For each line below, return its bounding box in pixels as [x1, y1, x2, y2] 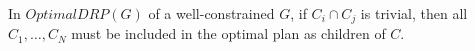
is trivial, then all [360, 3, 468, 23]
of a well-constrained [148, 3, 275, 23]
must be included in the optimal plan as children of [71, 23, 386, 44]
